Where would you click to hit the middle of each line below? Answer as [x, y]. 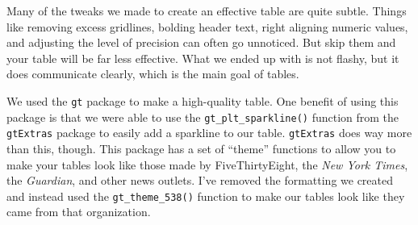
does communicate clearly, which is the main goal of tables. [153, 74]
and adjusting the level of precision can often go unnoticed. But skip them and [201, 42]
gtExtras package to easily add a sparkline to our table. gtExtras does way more [209, 133]
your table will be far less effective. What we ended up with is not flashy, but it [203, 58]
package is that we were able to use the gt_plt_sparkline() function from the [203, 117]
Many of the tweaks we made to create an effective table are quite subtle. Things [207, 10]
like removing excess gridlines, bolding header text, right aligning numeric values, [207, 26]
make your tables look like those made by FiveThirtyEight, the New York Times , [207, 164]
